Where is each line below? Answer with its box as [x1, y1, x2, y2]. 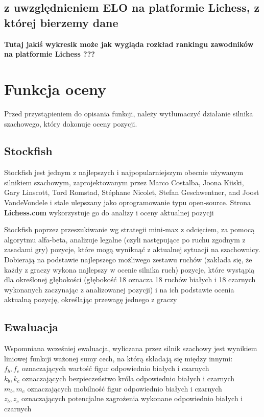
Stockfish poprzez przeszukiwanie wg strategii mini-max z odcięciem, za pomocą [4, 224, 255, 235]
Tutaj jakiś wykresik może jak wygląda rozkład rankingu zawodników [4, 38, 254, 49]
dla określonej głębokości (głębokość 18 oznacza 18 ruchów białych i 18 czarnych [4, 274, 256, 285]
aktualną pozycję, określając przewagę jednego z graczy [4, 294, 177, 305]
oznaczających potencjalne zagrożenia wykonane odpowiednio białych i [21, 393, 243, 404]
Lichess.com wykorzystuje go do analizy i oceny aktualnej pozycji [4, 207, 214, 217]
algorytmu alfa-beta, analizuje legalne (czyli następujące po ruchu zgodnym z [4, 234, 246, 244]
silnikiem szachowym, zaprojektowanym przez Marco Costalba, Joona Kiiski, [4, 177, 244, 187]
